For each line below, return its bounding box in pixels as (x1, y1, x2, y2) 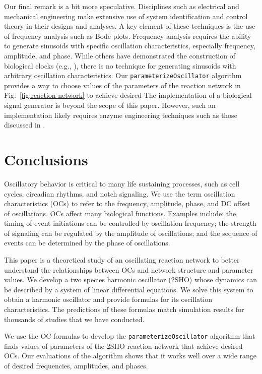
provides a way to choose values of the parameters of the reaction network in (4, 80, 241, 90)
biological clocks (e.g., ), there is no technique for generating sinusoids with (4, 60, 236, 71)
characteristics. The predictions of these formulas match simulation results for (4, 304, 244, 315)
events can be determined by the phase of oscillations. (4, 237, 170, 248)
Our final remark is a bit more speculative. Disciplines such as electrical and (4, 1, 239, 11)
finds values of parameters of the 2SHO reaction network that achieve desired (4, 340, 243, 351)
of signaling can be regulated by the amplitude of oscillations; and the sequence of (4, 227, 257, 238)
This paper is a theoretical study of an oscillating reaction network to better (4, 255, 240, 265)
